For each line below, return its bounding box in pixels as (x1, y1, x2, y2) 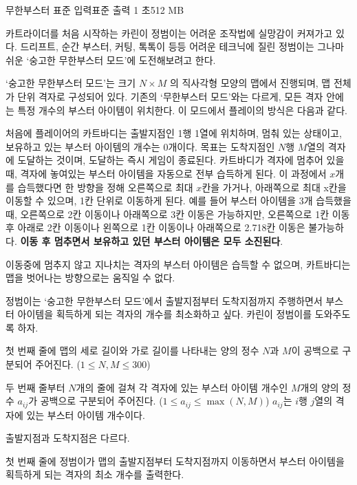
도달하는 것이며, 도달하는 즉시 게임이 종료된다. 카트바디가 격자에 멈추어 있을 (17, 153, 345, 167)
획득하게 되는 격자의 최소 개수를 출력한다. (6, 467, 184, 482)
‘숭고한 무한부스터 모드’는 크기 (6, 76, 136, 90)
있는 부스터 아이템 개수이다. (26, 407, 145, 422)
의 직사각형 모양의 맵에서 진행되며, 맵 (169, 76, 331, 90)
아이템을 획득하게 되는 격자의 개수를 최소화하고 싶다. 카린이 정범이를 (17, 307, 312, 321)
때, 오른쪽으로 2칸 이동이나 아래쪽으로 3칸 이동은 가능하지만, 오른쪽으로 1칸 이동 (6, 206, 350, 221)
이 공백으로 (291, 343, 339, 358)
